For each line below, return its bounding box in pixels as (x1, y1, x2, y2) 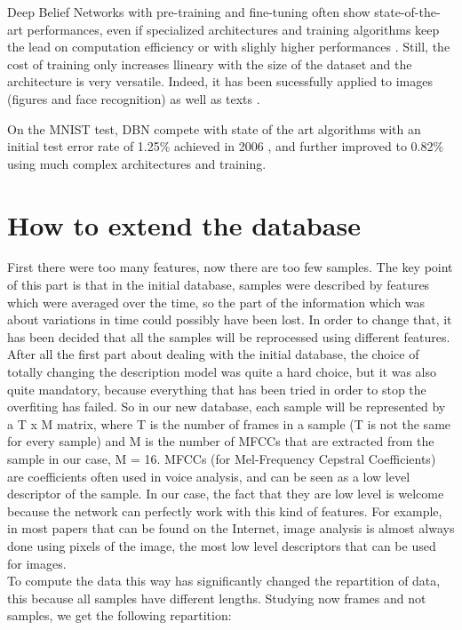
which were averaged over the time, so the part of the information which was (7, 292, 426, 311)
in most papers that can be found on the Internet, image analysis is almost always (7, 519, 455, 538)
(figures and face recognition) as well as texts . (7, 89, 260, 108)
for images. (7, 554, 67, 572)
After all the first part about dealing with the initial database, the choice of (7, 345, 419, 363)
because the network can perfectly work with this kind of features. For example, (7, 501, 442, 520)
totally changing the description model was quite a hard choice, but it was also (7, 363, 436, 381)
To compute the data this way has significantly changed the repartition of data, (7, 571, 441, 590)
